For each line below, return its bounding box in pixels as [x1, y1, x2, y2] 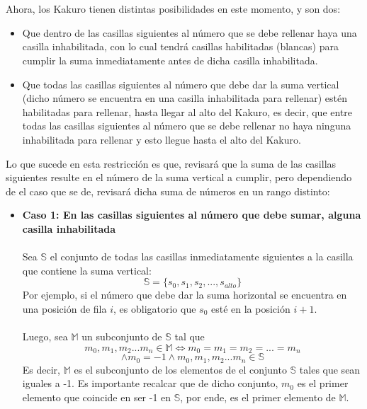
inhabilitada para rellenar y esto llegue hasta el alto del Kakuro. [22, 132, 301, 146]
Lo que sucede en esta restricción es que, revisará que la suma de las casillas [6, 156, 337, 171]
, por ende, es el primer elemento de [180, 389, 336, 404]
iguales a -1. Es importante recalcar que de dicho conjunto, [22, 376, 278, 391]
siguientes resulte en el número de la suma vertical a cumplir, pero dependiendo [6, 170, 352, 185]
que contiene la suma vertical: [22, 263, 152, 277]
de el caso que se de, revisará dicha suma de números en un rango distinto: [6, 183, 330, 198]
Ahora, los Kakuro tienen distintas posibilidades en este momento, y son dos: [6, 1, 341, 16]
